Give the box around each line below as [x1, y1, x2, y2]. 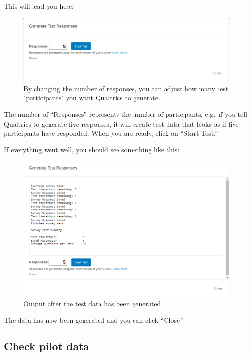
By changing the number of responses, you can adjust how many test [23, 83, 229, 93]
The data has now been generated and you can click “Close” [4, 314, 183, 324]
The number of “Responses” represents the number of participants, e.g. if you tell [4, 109, 247, 119]
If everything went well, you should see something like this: [4, 144, 180, 154]
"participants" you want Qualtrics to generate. [23, 93, 160, 103]
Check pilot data [4, 338, 89, 353]
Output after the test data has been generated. [23, 298, 163, 308]
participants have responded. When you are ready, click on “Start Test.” [4, 128, 218, 138]
